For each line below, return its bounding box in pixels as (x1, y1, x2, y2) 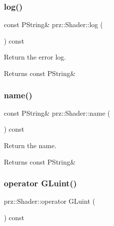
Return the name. (4, 140, 57, 150)
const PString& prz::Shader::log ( (4, 19, 103, 30)
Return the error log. (4, 52, 66, 62)
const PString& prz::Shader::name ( (4, 107, 110, 118)
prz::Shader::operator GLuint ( (4, 196, 95, 206)
